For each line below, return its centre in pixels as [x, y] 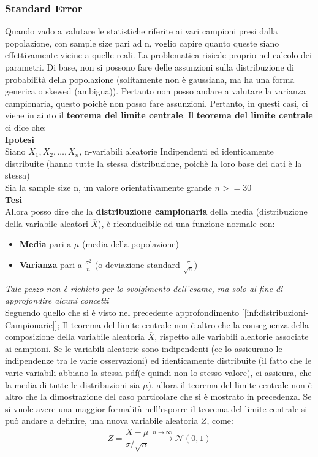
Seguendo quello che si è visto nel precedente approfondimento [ [125, 313]
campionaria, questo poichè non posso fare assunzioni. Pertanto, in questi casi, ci [157, 103]
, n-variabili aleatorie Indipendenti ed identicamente [176, 151]
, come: [220, 421]
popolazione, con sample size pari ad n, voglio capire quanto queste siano [142, 43]
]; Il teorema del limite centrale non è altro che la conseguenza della [182, 324]
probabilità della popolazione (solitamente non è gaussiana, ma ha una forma [150, 79]
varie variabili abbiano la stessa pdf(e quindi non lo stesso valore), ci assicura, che [158, 373]
